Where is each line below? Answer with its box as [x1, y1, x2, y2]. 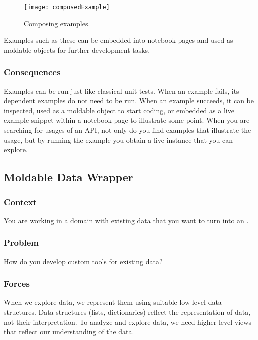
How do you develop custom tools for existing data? [4, 256, 163, 266]
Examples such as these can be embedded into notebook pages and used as [4, 35, 233, 45]
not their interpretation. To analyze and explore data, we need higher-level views [4, 316, 251, 327]
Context [4, 195, 37, 208]
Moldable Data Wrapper [4, 169, 133, 185]
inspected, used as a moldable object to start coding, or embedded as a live [4, 105, 234, 115]
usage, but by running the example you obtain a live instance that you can [4, 134, 233, 145]
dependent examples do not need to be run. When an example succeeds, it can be [4, 95, 254, 106]
